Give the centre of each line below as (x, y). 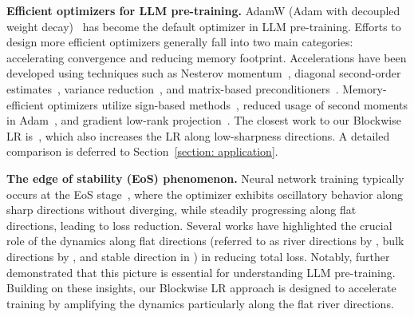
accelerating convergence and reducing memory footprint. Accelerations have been (207, 57)
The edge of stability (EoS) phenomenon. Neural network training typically (205, 178)
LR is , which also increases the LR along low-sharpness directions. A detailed (198, 135)
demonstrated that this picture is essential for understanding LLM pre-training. (201, 272)
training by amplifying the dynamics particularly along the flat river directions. (200, 303)
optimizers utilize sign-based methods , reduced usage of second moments (227, 104)
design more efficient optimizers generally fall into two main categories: (180, 42)
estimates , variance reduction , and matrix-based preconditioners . (173, 88)
